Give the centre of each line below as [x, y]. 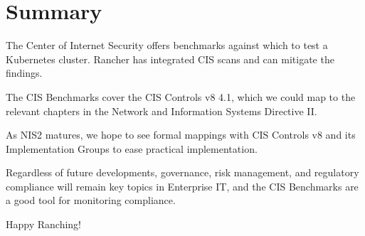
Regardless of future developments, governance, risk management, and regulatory [182, 172]
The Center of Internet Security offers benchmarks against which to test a [167, 45]
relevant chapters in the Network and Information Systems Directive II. [162, 111]
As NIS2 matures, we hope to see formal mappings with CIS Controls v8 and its [181, 135]
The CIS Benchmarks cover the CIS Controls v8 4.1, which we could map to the [181, 96]
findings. [24, 73]
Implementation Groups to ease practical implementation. [132, 148]
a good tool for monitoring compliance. [91, 200]
